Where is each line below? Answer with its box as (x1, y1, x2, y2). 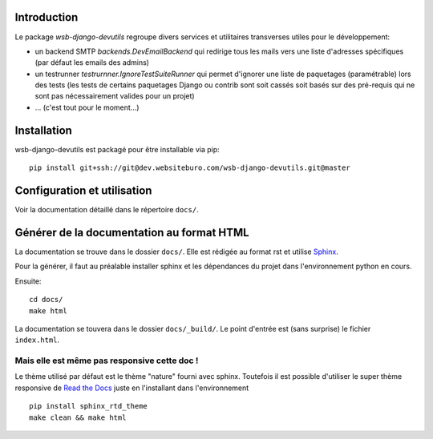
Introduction (14, 10, 79, 24)
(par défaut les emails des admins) (34, 58, 150, 67)
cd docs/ (29, 295, 63, 304)
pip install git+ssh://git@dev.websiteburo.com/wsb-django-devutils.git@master (29, 163, 350, 172)
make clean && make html (29, 413, 127, 422)
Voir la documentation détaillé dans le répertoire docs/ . (14, 205, 200, 215)
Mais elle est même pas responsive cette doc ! (14, 355, 199, 366)
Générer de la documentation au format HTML (14, 225, 249, 240)
